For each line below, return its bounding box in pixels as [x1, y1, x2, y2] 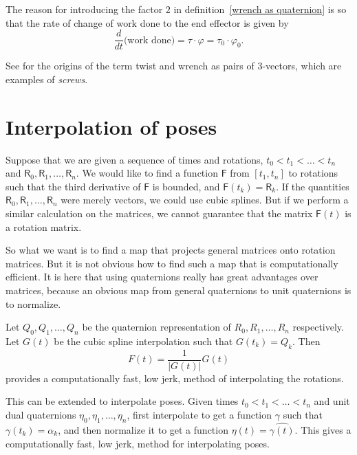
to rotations [288, 166, 338, 180]
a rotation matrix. [6, 219, 82, 234]
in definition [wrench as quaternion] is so [173, 2, 347, 16]
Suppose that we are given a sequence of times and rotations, [6, 152, 263, 166]
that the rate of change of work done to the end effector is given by [6, 15, 289, 30]
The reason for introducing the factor [6, 2, 163, 16]
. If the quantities [276, 179, 349, 193]
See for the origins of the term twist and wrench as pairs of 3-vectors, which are [6, 58, 342, 73]
